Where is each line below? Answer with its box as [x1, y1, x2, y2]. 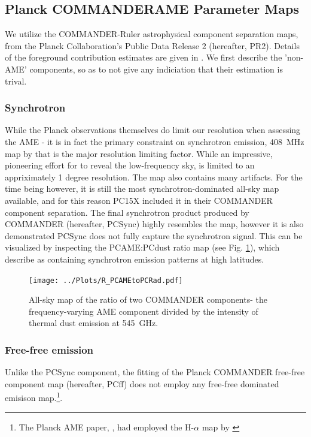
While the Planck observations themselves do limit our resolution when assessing [5, 123, 301, 136]
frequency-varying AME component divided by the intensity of [29, 305, 258, 317]
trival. [5, 74, 27, 87]
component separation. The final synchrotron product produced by [5, 206, 249, 218]
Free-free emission [5, 342, 93, 357]
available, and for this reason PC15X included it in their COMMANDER [5, 194, 273, 206]
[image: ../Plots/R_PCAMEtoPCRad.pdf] [29, 276, 183, 285]
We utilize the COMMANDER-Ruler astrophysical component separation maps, [5, 28, 298, 40]
